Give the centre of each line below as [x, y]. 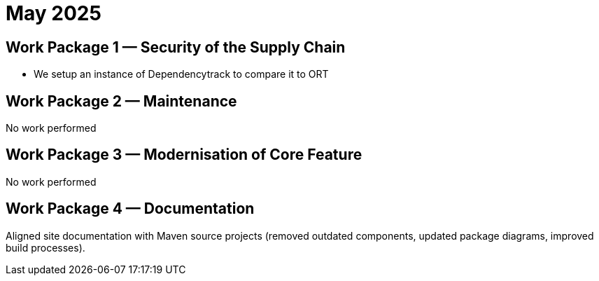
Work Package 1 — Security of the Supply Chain [176, 47]
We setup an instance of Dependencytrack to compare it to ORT [181, 74]
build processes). [45, 247]
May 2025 [54, 13]
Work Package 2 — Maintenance [121, 101]
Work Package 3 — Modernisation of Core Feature [184, 155]
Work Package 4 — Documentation [130, 209]
